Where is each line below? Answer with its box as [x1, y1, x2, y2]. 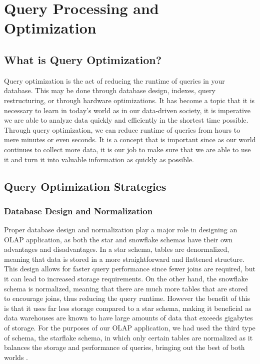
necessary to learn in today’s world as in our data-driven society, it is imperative [4, 105, 251, 115]
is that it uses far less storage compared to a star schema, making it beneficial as [4, 302, 251, 313]
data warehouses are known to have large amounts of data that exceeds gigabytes [4, 312, 253, 323]
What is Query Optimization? [4, 52, 162, 67]
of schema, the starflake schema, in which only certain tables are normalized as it [4, 332, 253, 342]
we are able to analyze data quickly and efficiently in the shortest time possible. [4, 115, 248, 125]
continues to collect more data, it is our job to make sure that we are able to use [4, 144, 251, 154]
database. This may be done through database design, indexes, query [4, 85, 215, 96]
